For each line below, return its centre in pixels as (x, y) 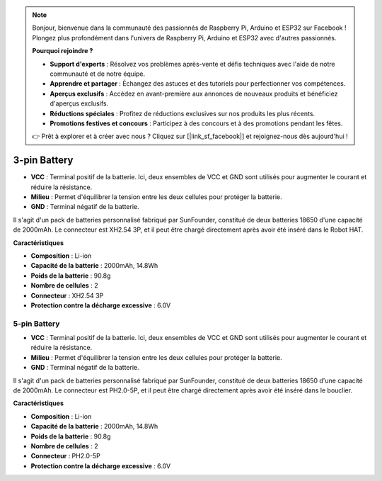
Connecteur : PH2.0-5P (65, 456)
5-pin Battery (36, 324)
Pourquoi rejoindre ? (63, 51)
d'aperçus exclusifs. (79, 103)
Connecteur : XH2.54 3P (67, 295)
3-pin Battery (43, 160)
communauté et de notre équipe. (98, 74)
